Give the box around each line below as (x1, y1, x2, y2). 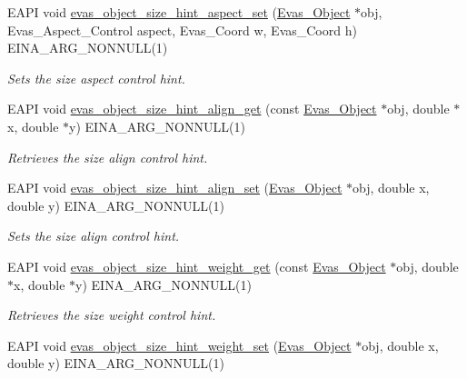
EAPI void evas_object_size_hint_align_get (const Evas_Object (7, 99, 377, 118)
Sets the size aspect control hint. (7, 68, 185, 87)
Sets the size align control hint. (7, 226, 180, 245)
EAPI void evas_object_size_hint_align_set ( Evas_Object (7, 178, 343, 197)
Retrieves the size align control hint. (7, 147, 208, 166)
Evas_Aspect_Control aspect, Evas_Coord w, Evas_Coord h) (7, 20, 357, 39)
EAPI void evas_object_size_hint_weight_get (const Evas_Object (7, 256, 386, 275)
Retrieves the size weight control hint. (7, 305, 216, 324)
